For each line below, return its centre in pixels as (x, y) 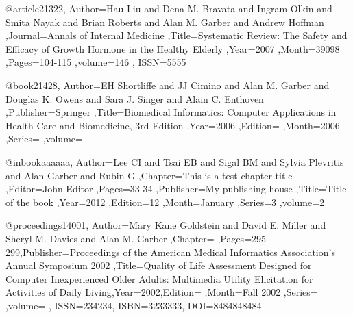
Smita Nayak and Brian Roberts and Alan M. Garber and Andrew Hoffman (165, 22)
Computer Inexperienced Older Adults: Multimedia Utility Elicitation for (159, 278)
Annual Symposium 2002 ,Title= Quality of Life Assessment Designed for (159, 265)
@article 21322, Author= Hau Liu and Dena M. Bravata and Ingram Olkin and (169, 8)
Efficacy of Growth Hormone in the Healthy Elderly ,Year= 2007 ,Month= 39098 (173, 48)
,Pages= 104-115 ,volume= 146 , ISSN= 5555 (96, 62)
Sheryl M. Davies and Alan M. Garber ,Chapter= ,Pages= (129, 238)
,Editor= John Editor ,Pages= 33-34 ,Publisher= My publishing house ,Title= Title (176, 189)
